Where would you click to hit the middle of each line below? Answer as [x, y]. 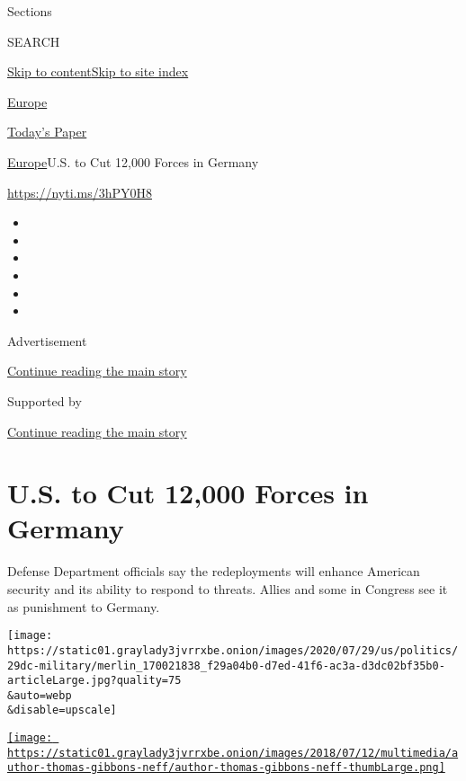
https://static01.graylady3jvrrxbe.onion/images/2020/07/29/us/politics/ [233, 650]
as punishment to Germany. [84, 606]
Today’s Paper [47, 132]
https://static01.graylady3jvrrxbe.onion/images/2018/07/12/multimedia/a [233, 753]
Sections [30, 11]
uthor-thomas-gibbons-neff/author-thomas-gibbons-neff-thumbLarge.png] [226, 768]
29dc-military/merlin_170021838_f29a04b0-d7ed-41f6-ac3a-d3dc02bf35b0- [226, 666]
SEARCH [34, 41]
